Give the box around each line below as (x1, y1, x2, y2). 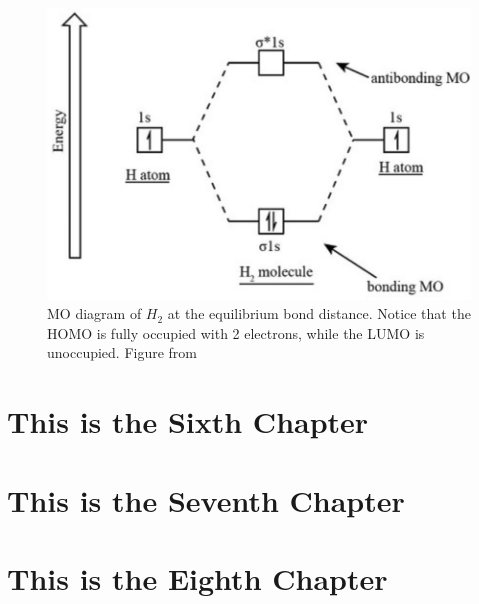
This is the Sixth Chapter (7, 401, 369, 442)
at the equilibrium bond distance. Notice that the (167, 303, 471, 324)
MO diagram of (47, 303, 142, 324)
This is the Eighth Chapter (7, 557, 388, 598)
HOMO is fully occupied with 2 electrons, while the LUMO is (47, 322, 425, 343)
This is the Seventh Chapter (7, 479, 405, 520)
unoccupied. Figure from (47, 342, 198, 363)
